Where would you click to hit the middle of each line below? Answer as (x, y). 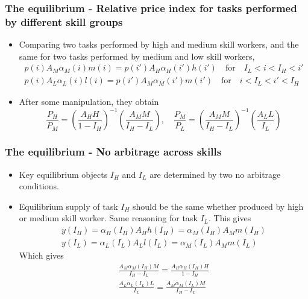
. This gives (230, 218)
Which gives (41, 255)
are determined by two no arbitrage (215, 174)
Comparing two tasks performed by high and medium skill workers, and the (159, 44)
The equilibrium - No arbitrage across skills (113, 152)
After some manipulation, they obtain (89, 102)
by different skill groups (64, 21)
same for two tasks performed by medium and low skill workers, (137, 56)
